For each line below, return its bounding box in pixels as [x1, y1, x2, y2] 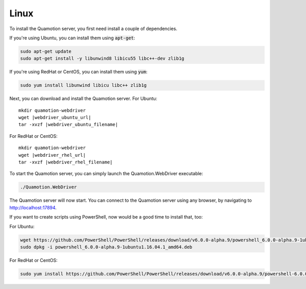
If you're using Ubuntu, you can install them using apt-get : [9, 35, 135, 41]
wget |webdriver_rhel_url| [18, 152, 86, 158]
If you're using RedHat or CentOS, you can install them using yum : [9, 69, 148, 75]
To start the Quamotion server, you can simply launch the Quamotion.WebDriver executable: [9, 171, 203, 177]
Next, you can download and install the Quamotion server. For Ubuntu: [9, 95, 158, 102]
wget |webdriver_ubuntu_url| [18, 115, 91, 121]
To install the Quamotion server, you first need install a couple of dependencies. [9, 26, 177, 32]
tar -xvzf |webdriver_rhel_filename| [18, 159, 113, 165]
